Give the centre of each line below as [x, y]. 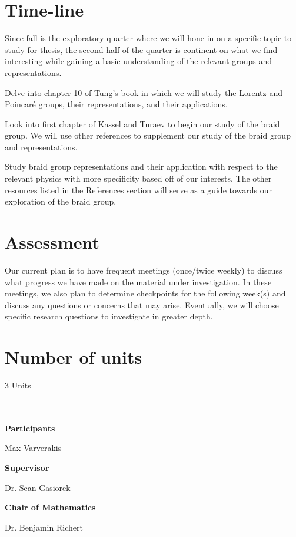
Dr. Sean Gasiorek [38, 487]
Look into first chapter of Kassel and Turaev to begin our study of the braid [142, 123]
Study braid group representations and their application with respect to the [141, 167]
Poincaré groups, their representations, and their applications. [116, 104]
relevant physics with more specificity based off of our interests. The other [138, 178]
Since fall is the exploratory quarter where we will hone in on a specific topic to [148, 38]
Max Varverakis [33, 448]
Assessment [52, 242]
